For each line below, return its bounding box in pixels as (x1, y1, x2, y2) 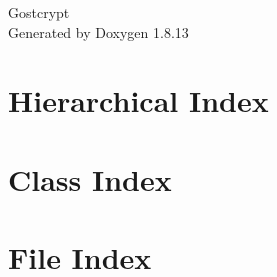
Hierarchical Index (8, 80, 269, 121)
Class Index (8, 158, 172, 199)
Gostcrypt (8, 2, 70, 22)
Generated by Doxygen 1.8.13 (8, 21, 189, 42)
